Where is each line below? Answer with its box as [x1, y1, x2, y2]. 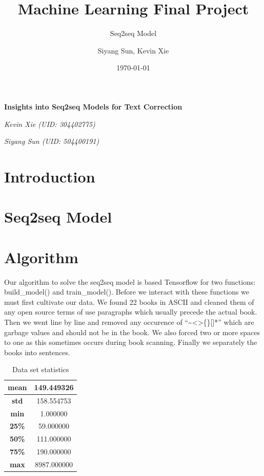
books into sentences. [4, 346, 70, 357]
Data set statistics [12, 364, 69, 375]
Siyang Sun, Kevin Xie [97, 45, 169, 56]
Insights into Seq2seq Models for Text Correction [4, 101, 182, 112]
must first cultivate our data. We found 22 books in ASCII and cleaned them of [4, 296, 254, 307]
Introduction [4, 166, 95, 187]
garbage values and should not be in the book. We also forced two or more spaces [4, 326, 260, 337]
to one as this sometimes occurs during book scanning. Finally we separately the [4, 337, 257, 347]
